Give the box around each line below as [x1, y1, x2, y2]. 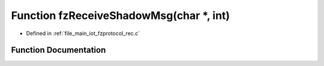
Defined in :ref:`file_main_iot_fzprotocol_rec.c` [26, 30, 140, 37]
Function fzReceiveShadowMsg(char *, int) [11, 9, 230, 22]
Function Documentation [11, 45, 106, 55]
